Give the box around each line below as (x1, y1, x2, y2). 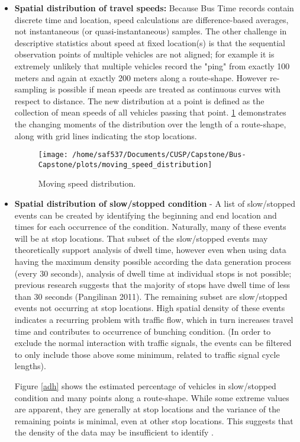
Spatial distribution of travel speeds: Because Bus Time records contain (14, 2, 294, 14)
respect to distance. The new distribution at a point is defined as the (14, 94, 264, 107)
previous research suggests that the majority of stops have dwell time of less (14, 278, 290, 291)
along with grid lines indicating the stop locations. (14, 129, 197, 142)
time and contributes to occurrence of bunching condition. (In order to (14, 325, 271, 337)
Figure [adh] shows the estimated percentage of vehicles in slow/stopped (14, 379, 276, 392)
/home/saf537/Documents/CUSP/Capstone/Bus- (72, 150, 246, 159)
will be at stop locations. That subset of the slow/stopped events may (14, 232, 268, 244)
